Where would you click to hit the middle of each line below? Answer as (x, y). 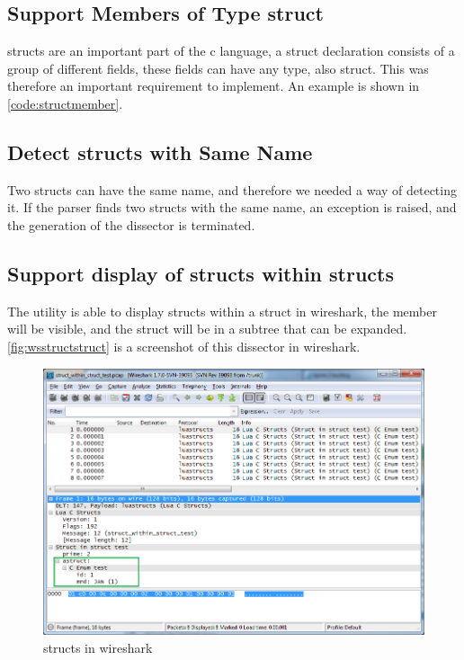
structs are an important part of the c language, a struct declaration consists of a (231, 51)
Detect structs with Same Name (160, 152)
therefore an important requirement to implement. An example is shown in (214, 86)
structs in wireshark (98, 647)
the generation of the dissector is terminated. (131, 224)
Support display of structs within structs (201, 273)
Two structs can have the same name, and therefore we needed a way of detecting (232, 189)
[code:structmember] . (65, 103)
